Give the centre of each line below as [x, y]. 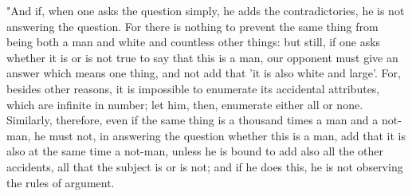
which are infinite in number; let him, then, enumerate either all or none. [185, 104]
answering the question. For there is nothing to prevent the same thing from [192, 26]
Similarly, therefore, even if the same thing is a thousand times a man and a [192, 120]
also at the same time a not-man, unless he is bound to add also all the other [195, 151]
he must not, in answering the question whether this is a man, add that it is [220, 135]
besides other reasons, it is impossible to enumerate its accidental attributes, [193, 88]
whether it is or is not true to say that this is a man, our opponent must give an [202, 57]
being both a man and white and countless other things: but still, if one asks [194, 42]
